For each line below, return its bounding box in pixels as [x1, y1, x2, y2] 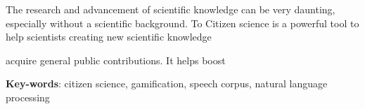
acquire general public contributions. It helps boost [6, 52, 226, 67]
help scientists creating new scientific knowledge [6, 29, 212, 44]
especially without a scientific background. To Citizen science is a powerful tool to [6, 15, 359, 30]
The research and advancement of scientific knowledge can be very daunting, [6, 2, 335, 16]
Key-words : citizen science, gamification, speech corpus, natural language [6, 76, 328, 91]
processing [6, 89, 50, 104]
